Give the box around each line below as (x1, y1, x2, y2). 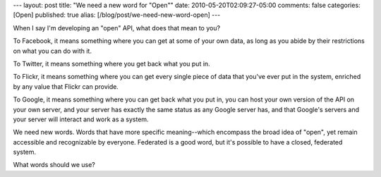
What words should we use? (13, 161, 95, 169)
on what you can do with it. (13, 47, 92, 55)
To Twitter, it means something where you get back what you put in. (13, 59, 211, 68)
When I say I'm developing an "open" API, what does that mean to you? (13, 23, 221, 32)
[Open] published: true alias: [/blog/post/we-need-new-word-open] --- (13, 11, 221, 19)
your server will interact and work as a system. (13, 115, 149, 123)
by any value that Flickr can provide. (13, 82, 119, 91)
